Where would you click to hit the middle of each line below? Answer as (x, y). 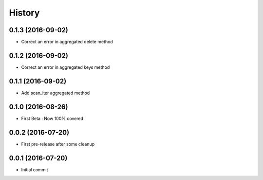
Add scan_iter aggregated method (56, 93)
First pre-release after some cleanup (58, 144)
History (24, 13)
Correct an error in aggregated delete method (67, 42)
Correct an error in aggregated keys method (66, 67)
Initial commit (35, 170)
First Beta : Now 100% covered (52, 118)
